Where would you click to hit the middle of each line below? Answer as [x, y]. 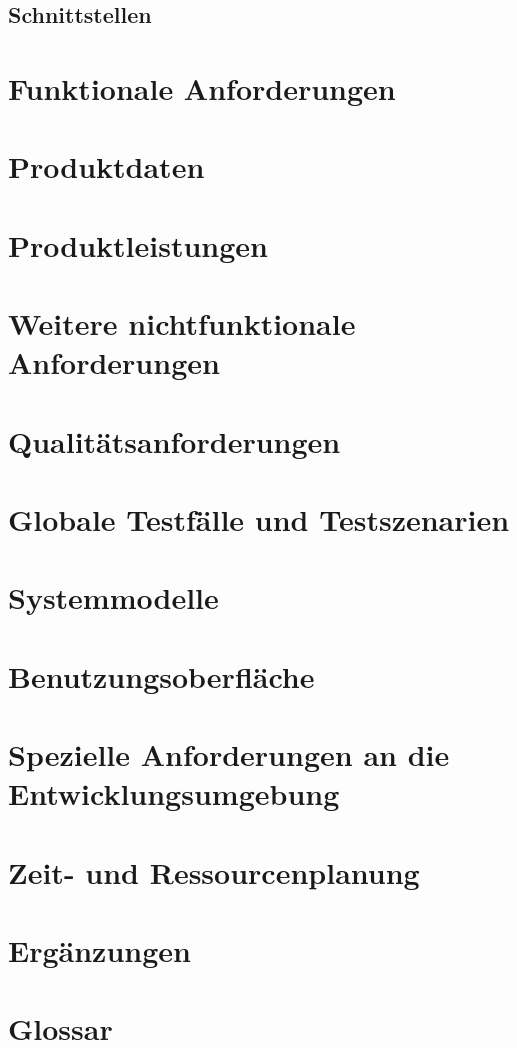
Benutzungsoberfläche [161, 675]
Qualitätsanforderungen [174, 440]
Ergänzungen [99, 950]
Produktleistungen [138, 244]
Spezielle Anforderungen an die [229, 754]
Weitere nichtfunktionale [182, 323]
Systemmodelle [113, 597]
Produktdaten [106, 166]
